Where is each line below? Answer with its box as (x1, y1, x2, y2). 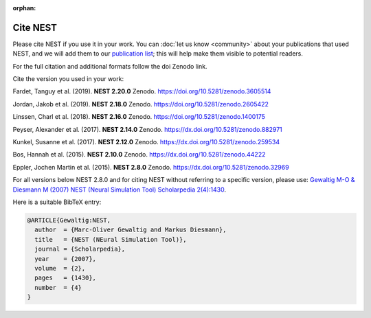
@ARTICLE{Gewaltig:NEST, (27, 216, 111, 224)
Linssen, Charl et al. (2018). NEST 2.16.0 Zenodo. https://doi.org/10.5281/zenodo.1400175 (12, 113, 266, 121)
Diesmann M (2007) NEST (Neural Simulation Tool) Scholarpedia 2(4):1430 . (12, 185, 227, 194)
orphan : (12, 4, 36, 12)
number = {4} (34, 284, 82, 291)
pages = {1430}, (34, 274, 96, 282)
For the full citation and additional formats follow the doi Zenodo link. (12, 62, 207, 70)
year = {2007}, (34, 255, 96, 262)
